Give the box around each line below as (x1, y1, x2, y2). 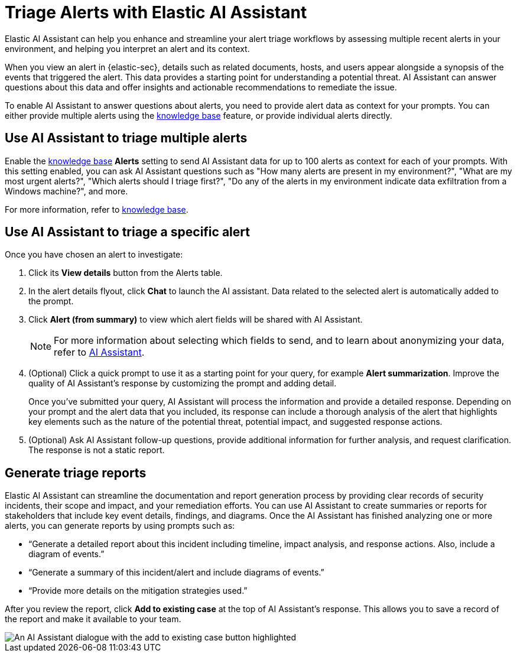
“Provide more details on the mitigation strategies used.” (28, 586, 248, 596)
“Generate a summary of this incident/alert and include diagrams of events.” (28, 567, 324, 578)
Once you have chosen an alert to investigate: (5, 249, 183, 260)
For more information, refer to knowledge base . (5, 204, 188, 214)
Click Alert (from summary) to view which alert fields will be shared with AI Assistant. (28, 314, 363, 325)
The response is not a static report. (28, 445, 165, 456)
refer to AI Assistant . (54, 346, 145, 359)
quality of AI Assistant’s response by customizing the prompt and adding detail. (28, 378, 337, 389)
